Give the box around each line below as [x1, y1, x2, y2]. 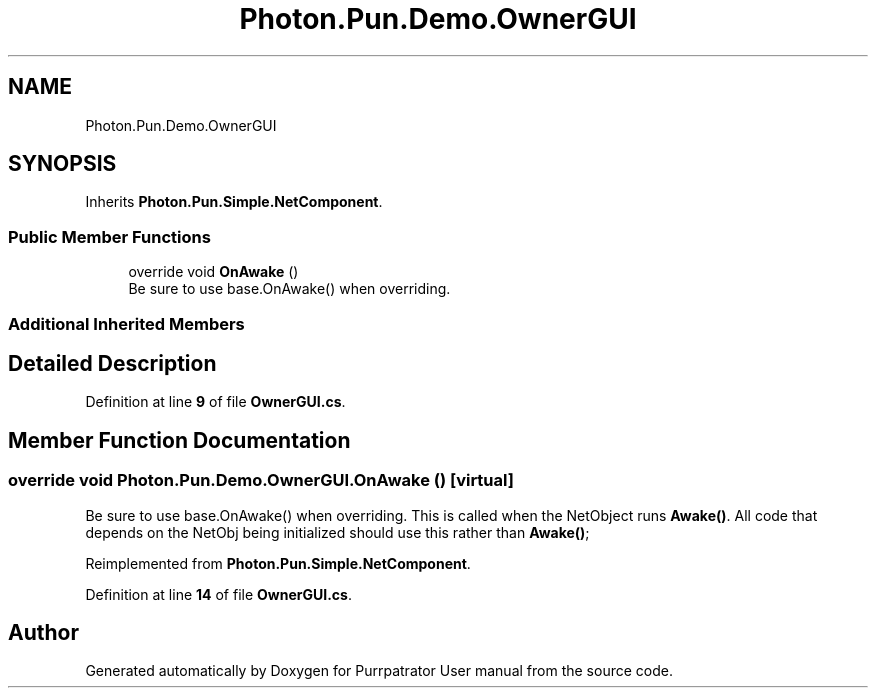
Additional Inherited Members [8, 313, 245, 334]
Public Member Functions [8, 226, 211, 247]
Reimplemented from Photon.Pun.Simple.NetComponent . [85, 554, 471, 572]
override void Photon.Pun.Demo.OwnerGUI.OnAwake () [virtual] [8, 470, 514, 491]
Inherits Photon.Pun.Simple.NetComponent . [85, 193, 383, 211]
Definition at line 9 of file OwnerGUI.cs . [85, 393, 346, 411]
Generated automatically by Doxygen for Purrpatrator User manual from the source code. [85, 662, 673, 680]
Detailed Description [8, 350, 217, 376]
